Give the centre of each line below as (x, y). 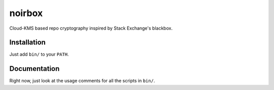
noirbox (26, 13)
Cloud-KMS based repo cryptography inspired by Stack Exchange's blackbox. (91, 28)
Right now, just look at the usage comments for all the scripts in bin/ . (82, 81)
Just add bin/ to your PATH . (39, 54)
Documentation (35, 69)
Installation (27, 42)
